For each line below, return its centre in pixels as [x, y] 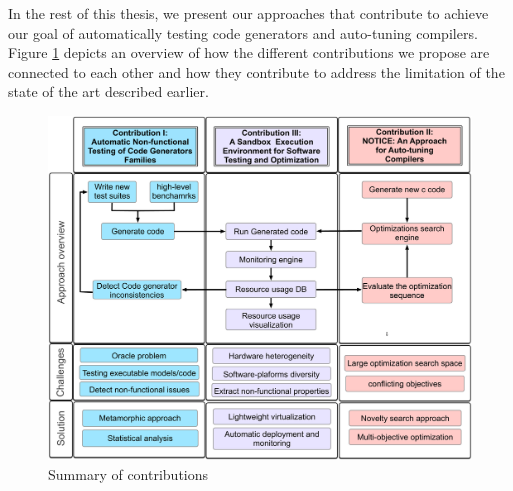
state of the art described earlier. [108, 91]
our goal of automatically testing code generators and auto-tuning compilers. [243, 32]
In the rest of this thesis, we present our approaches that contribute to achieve [248, 13]
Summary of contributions [128, 473]
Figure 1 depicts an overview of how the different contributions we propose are [249, 52]
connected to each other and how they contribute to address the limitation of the [256, 71]
